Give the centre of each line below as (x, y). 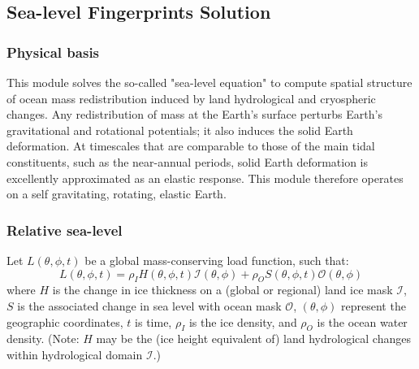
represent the (374, 305)
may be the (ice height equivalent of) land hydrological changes (253, 339)
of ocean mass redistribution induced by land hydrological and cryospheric (191, 98)
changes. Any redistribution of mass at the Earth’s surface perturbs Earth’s (194, 114)
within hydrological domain (75, 354)
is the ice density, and (243, 321)
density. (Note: (43, 339)
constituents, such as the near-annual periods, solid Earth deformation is (188, 161)
